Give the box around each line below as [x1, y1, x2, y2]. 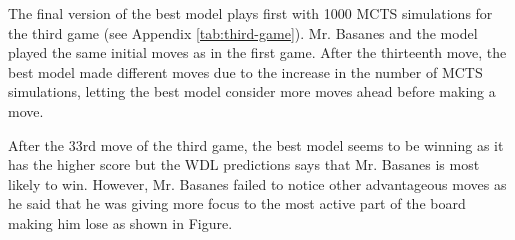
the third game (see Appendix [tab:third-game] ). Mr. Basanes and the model [8, 22, 478, 43]
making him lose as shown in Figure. [8, 212, 233, 233]
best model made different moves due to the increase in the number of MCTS [8, 61, 483, 82]
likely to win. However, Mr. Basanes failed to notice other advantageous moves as [8, 173, 507, 194]
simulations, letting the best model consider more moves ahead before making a [8, 81, 496, 102]
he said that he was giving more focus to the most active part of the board [8, 193, 466, 214]
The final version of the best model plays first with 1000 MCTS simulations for [8, 3, 493, 23]
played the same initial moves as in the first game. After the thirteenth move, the [8, 42, 507, 63]
